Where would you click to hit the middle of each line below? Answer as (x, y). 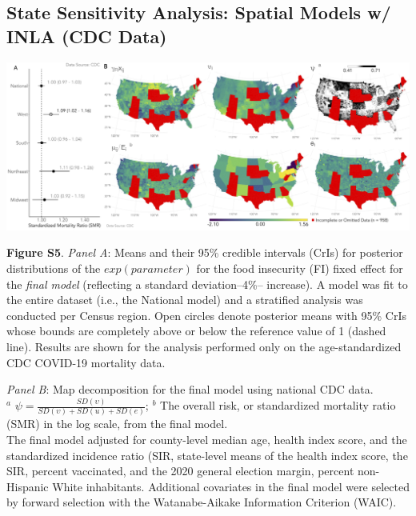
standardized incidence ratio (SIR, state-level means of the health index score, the (207, 455)
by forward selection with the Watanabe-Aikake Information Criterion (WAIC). (202, 502)
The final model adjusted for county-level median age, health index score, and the (207, 439)
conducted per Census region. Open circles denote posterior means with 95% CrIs (206, 315)
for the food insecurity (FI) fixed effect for (300, 268)
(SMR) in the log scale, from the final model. (117, 424)
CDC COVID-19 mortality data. (86, 362)
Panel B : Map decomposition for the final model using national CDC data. (190, 389)
